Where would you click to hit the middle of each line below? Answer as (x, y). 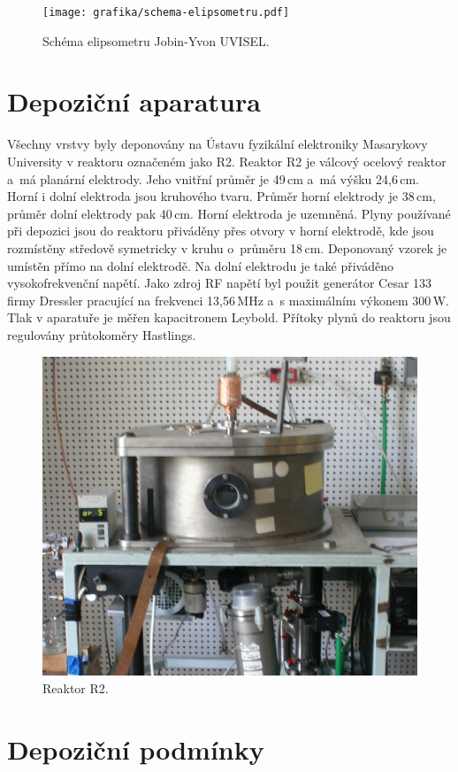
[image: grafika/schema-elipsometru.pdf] (166, 12)
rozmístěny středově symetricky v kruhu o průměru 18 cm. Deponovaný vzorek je (227, 247)
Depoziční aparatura (134, 101)
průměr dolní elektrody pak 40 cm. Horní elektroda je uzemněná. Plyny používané (229, 213)
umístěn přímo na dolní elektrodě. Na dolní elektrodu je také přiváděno (200, 265)
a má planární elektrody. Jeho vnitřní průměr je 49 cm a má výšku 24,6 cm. (213, 178)
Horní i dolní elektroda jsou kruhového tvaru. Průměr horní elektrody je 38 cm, (221, 196)
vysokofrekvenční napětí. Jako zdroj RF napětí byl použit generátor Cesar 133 (220, 283)
